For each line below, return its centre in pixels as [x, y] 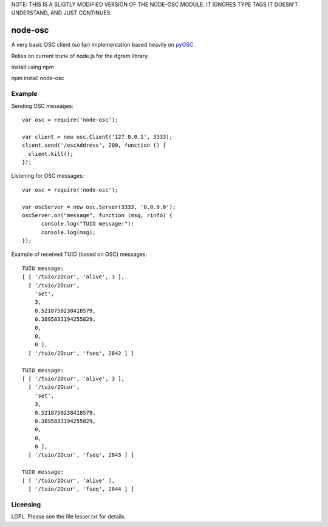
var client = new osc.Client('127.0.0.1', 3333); [97, 137]
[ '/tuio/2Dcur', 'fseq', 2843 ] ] [81, 455]
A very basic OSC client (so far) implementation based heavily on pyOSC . [103, 45]
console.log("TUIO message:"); [88, 224]
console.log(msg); [68, 232]
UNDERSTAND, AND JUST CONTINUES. [62, 13]
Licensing [26, 505]
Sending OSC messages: [43, 106]
